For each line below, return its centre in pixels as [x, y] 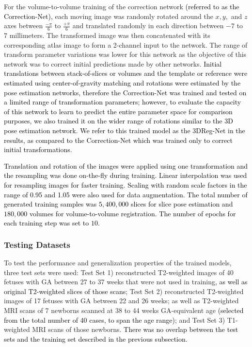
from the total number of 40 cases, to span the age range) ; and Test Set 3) [115, 320]
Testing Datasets [37, 244]
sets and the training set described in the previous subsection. [96, 338]
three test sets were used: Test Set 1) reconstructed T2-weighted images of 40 [119, 272]
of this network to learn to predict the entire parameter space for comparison [118, 111]
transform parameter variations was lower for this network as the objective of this [125, 54]
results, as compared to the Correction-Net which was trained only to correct [118, 140]
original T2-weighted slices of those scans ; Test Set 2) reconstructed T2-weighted [124, 291]
